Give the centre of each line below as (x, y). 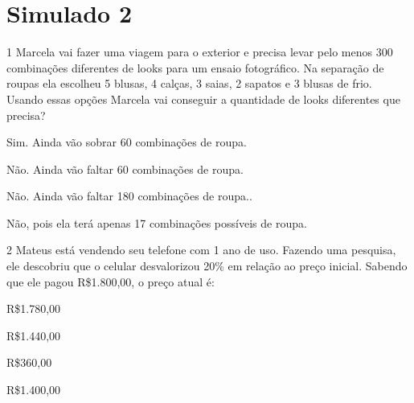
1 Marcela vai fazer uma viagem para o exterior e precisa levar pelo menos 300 (200, 52)
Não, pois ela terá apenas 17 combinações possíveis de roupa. (157, 222)
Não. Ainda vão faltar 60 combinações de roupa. (125, 169)
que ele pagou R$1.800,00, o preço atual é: (111, 281)
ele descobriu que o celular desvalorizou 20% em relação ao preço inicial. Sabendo (207, 266)
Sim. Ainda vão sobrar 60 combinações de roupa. (127, 142)
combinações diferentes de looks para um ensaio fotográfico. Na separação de (195, 67)
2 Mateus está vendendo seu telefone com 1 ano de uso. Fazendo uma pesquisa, (201, 250)
